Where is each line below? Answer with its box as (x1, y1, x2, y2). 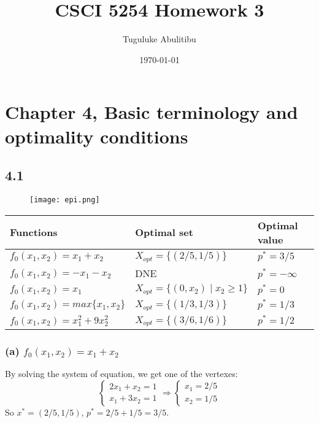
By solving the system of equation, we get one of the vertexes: (5, 367, 238, 380)
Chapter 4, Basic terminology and (5, 99, 298, 124)
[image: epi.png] (29, 195, 100, 204)
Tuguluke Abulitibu (123, 32, 196, 45)
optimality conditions (5, 123, 188, 148)
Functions (10, 225, 58, 240)
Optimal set (135, 225, 193, 240)
